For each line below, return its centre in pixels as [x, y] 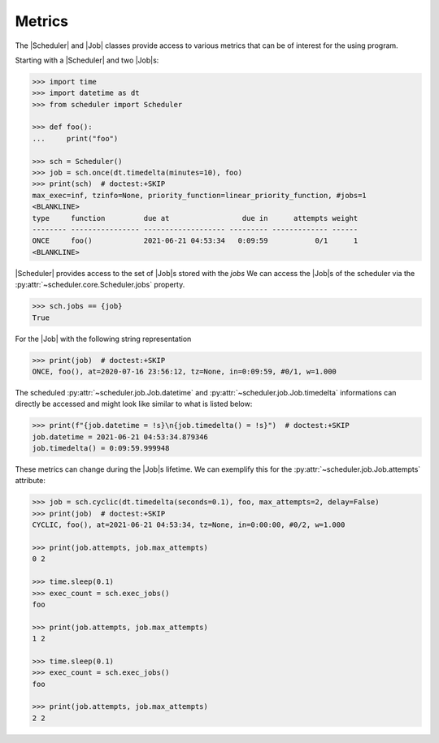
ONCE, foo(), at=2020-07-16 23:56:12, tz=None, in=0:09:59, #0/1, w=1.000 [185, 371]
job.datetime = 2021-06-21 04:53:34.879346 [120, 437]
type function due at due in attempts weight [195, 218]
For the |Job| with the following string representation [103, 339]
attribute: [30, 481]
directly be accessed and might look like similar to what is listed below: [134, 404]
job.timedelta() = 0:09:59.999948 [101, 448]
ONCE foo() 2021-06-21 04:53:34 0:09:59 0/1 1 [195, 241]
